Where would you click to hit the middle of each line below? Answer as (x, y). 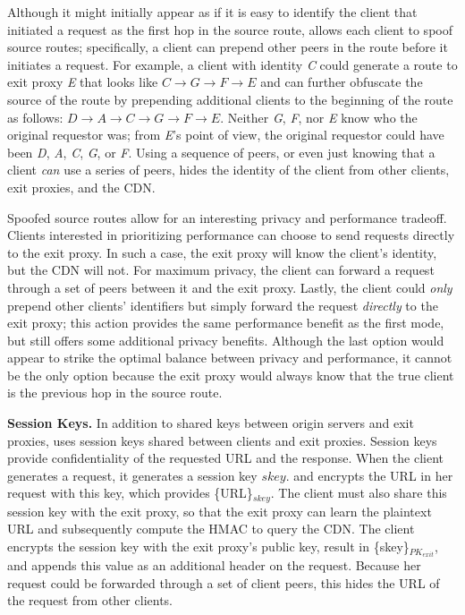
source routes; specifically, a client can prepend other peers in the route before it (228, 47)
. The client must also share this (359, 493)
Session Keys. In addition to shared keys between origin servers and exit (211, 423)
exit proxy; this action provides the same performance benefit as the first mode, (226, 323)
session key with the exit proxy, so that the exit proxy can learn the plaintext (220, 511)
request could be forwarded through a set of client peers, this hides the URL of (224, 582)
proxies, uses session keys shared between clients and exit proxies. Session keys (222, 440)
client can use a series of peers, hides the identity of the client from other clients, (228, 170)
